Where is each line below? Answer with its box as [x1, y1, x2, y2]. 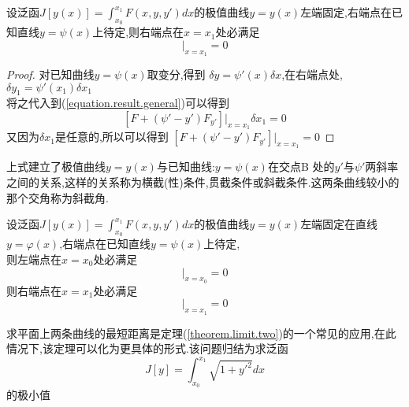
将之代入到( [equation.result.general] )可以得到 [6, 94, 229, 111]
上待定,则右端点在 [92, 24, 184, 40]
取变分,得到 [147, 66, 206, 82]
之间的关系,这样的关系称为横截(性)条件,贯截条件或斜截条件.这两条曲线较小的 [6, 173, 400, 190]
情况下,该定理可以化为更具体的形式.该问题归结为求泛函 [6, 340, 288, 357]
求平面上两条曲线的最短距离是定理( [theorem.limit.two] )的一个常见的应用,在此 [6, 324, 396, 341]
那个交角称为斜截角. [6, 189, 109, 205]
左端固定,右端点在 [300, 4, 392, 20]
